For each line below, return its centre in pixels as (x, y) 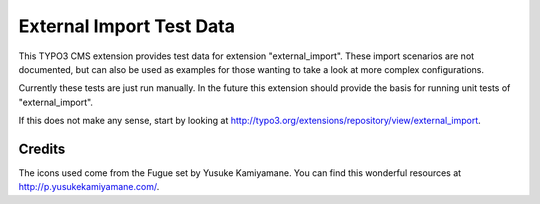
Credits (42, 148)
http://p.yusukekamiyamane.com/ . (89, 187)
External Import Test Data (126, 26)
